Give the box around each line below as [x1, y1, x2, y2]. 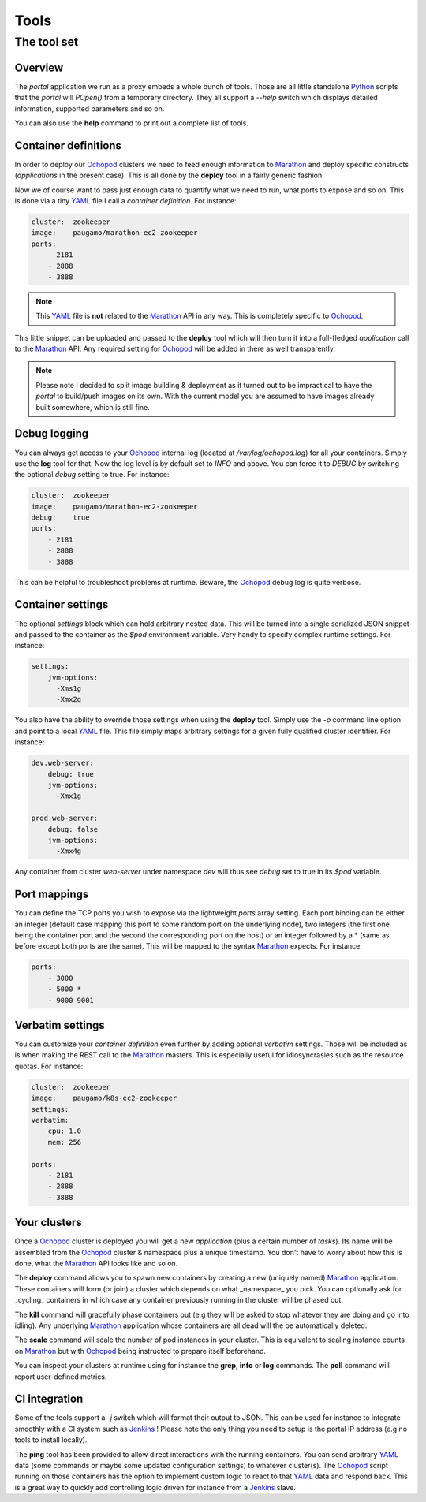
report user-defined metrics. [14, 1372, 107, 1381]
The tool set [14, 35, 79, 49]
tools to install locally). [14, 1435, 88, 1444]
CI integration [14, 1392, 84, 1406]
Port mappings [14, 888, 89, 901]
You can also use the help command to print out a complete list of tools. [14, 118, 248, 128]
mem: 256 [47, 1138, 82, 1146]
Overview [14, 61, 64, 74]
